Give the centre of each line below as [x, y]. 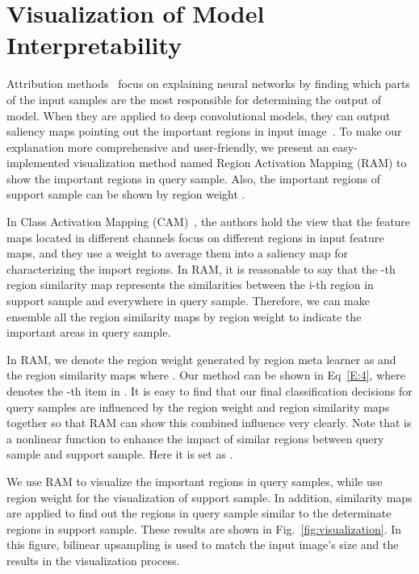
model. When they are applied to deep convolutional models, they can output [199, 115]
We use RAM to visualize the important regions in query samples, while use [195, 481]
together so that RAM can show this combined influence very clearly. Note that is [209, 423]
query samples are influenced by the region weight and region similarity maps [198, 406]
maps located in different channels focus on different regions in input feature [195, 237]
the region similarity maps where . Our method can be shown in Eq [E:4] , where [206, 375]
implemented [38, 163]
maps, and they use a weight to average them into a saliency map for [177, 253]
